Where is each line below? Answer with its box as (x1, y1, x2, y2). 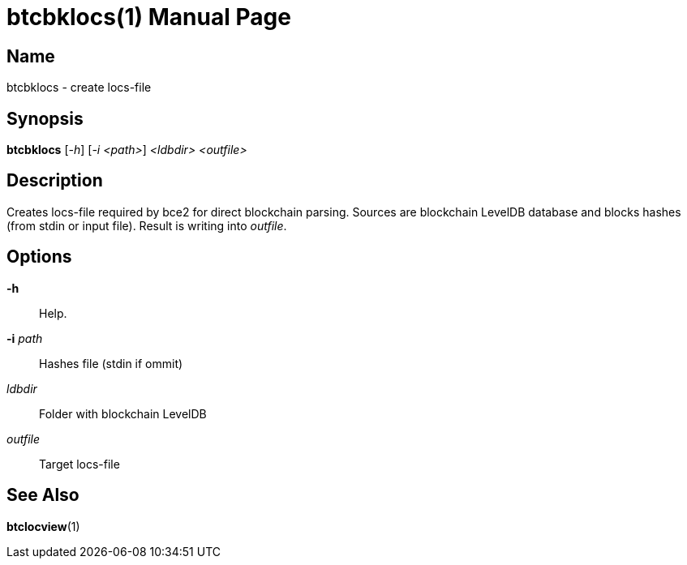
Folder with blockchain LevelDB (39, 406, 207, 421)
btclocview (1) (6, 519, 80, 533)
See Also (6, 485, 79, 506)
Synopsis (6, 108, 84, 129)
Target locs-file (39, 456, 120, 471)
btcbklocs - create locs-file (6, 80, 152, 95)
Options (6, 246, 72, 268)
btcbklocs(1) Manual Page (6, 3, 291, 31)
